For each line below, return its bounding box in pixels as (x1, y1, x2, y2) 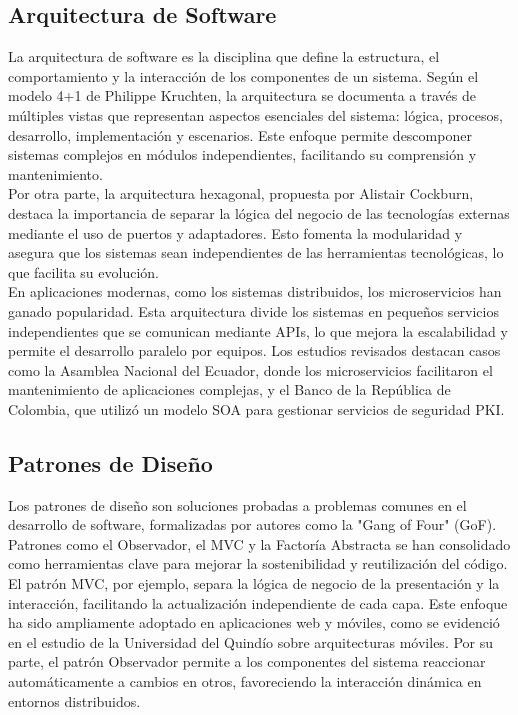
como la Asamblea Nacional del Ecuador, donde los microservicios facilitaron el (8, 359, 493, 380)
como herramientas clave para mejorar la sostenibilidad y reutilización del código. (8, 553, 508, 574)
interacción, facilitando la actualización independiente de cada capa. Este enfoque (8, 592, 508, 613)
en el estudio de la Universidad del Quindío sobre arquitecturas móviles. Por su (8, 631, 494, 652)
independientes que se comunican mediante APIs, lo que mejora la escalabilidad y (8, 320, 508, 341)
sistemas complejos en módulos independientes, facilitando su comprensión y (8, 144, 477, 165)
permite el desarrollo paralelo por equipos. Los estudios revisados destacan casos (8, 340, 501, 361)
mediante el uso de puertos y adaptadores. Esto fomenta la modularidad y (8, 222, 463, 243)
